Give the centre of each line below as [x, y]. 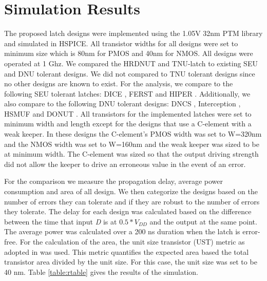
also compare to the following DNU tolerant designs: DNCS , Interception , [122, 104]
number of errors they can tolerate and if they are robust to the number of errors [132, 201]
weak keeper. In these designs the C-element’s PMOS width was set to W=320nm [133, 134]
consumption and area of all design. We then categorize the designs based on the [131, 191]
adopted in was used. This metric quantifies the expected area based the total [127, 251]
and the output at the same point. [203, 221]
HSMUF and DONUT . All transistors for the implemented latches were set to [128, 113]
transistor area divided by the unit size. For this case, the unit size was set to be [131, 262]
